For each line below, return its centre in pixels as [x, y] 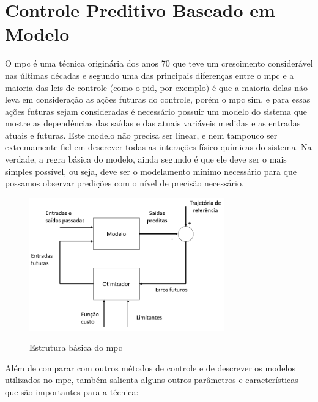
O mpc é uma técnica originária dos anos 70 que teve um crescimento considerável [159, 63]
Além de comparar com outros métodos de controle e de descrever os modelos [150, 367]
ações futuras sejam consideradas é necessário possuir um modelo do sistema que [156, 111]
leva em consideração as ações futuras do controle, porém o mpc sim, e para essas [158, 99]
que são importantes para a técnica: [72, 392]
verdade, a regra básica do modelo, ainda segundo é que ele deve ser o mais [146, 159]
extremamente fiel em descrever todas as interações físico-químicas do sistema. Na [158, 147]
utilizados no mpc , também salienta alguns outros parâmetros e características [152, 380]
